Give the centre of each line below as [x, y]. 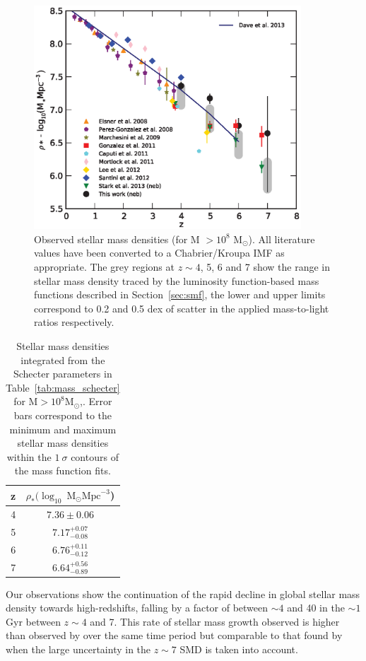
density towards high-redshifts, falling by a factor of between [137, 608]
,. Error [96, 401]
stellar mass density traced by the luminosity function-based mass [177, 280]
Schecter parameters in [63, 374]
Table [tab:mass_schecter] [63, 387]
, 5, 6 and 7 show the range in [265, 267]
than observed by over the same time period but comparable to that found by [174, 635]
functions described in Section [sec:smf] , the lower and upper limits [180, 294]
